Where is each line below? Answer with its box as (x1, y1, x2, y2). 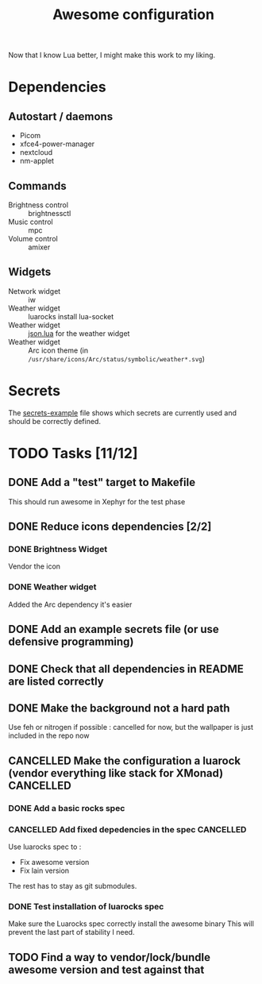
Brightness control (8, 200, 69, 210)
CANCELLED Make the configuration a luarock (8, 754, 241, 767)
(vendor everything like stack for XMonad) (8, 766, 224, 780)
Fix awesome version (19, 857, 90, 866)
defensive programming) (8, 635, 134, 649)
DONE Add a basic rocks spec (8, 802, 125, 813)
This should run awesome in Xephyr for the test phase (8, 496, 186, 506)
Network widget (8, 286, 61, 295)
